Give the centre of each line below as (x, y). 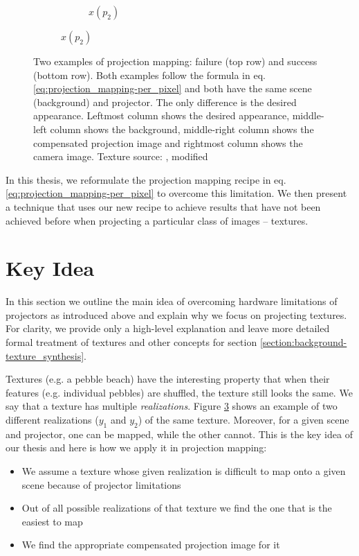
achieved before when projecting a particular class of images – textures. (157, 220)
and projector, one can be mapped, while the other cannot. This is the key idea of (179, 434)
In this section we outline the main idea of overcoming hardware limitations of (172, 301)
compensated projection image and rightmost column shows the (168, 142)
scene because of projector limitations (101, 484)
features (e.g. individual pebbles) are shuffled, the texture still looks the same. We (179, 392)
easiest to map (52, 521)
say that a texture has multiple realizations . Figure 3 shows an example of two (172, 406)
